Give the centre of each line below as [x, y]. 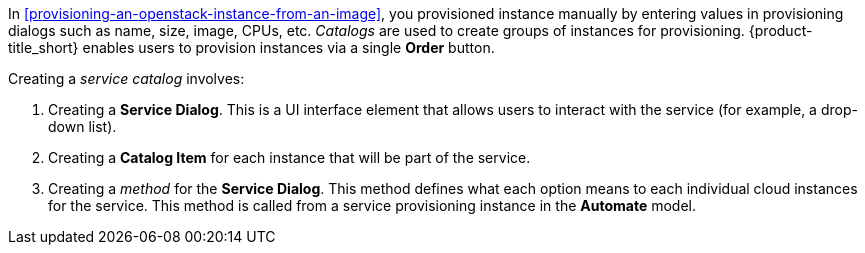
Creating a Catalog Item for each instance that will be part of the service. [289, 157]
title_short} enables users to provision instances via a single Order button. [251, 47]
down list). [82, 126]
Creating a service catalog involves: [126, 78]
